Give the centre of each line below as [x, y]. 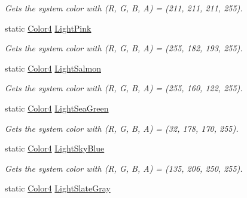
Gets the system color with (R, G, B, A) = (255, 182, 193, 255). [124, 48]
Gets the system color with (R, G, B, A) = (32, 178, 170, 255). [122, 128]
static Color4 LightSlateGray [58, 188]
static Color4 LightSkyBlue [55, 148]
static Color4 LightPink [48, 28]
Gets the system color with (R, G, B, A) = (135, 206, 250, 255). [124, 168]
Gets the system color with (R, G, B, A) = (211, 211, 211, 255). [124, 8]
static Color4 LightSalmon [53, 68]
